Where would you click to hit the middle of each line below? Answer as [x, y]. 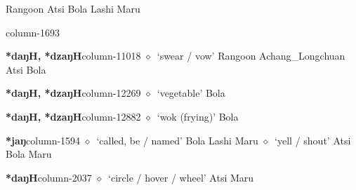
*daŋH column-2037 [49, 177]
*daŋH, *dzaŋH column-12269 [73, 93]
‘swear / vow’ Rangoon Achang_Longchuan [251, 56]
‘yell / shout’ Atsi [313, 140]
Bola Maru [29, 154]
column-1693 [33, 32]
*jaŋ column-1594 [43, 140]
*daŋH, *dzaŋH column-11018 [73, 56]
